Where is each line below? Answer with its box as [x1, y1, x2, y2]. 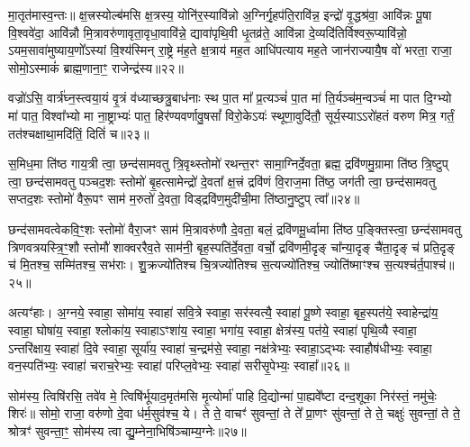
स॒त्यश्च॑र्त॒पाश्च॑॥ [384, 255, 455, 274]
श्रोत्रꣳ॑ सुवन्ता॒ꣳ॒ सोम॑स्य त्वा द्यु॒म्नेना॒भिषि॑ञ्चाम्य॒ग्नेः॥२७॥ [8, 421, 247, 440]
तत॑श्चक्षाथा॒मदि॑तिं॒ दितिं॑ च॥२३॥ [8, 123, 149, 142]
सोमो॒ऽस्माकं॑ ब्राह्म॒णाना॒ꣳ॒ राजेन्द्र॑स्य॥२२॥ [8, 58, 184, 77]
